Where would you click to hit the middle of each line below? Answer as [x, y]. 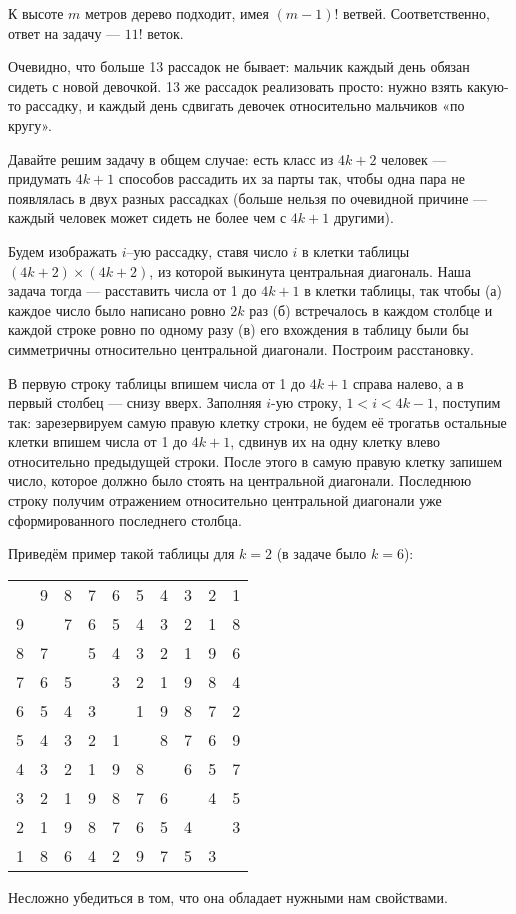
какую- [488, 85]
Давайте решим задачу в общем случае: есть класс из [171, 158]
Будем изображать [62, 250]
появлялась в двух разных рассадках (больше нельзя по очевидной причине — [248, 197]
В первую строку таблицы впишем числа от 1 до [157, 382]
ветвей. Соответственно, [416, 13]
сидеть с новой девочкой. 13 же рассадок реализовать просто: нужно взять [235, 85]
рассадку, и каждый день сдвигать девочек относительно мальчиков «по [245, 105]
